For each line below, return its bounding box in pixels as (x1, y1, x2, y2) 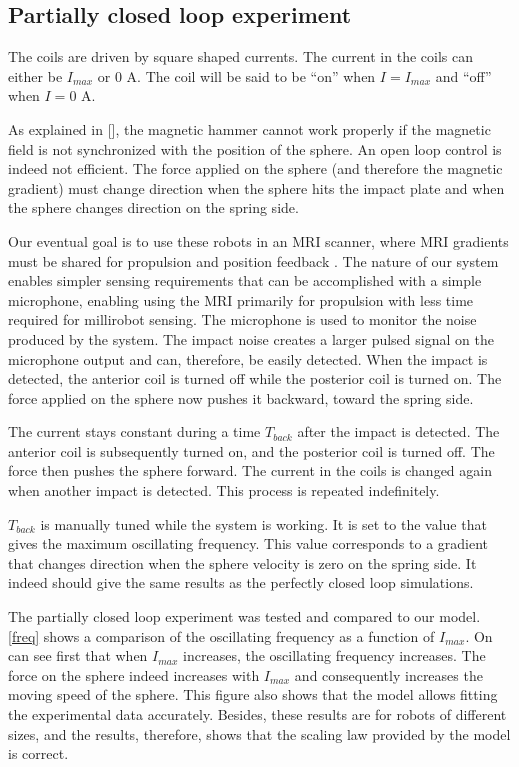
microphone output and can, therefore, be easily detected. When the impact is (8, 348, 488, 369)
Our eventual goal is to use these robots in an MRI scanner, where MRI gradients (8, 230, 509, 251)
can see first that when (8, 645, 148, 666)
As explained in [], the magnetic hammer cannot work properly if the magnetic (8, 118, 491, 139)
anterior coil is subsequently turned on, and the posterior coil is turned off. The (8, 440, 495, 461)
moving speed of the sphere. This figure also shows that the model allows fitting (8, 684, 498, 705)
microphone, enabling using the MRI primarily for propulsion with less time (8, 289, 474, 310)
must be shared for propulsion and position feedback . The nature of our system (8, 250, 499, 271)
